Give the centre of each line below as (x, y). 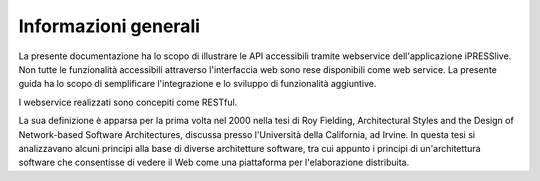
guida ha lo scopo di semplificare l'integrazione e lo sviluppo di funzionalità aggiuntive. (197, 84)
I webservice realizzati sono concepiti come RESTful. (128, 102)
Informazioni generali (109, 26)
